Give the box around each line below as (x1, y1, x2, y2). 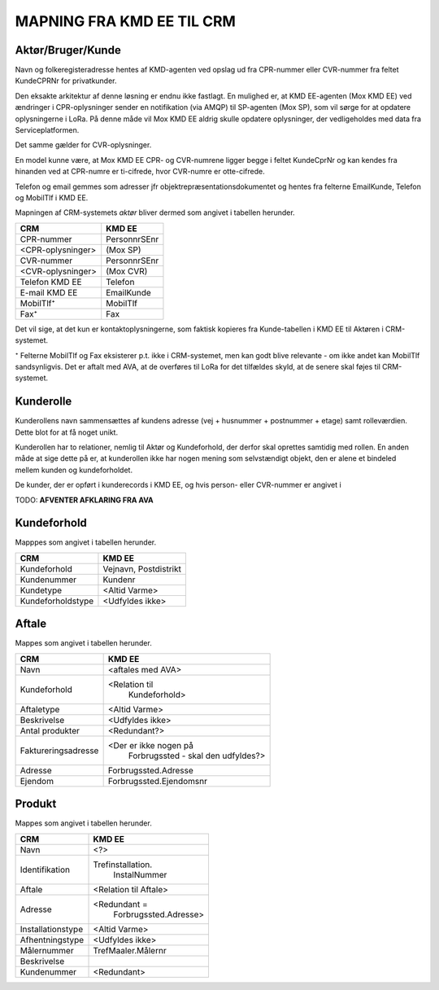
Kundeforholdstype (20, 595, 94, 607)
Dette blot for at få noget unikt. (15, 427, 118, 437)
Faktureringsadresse (20, 745, 99, 756)
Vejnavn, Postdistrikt (102, 563, 182, 574)
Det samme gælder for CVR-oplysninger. (15, 140, 152, 150)
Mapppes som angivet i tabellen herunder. (15, 537, 157, 547)
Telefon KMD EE (20, 276, 82, 287)
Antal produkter (20, 725, 80, 736)
